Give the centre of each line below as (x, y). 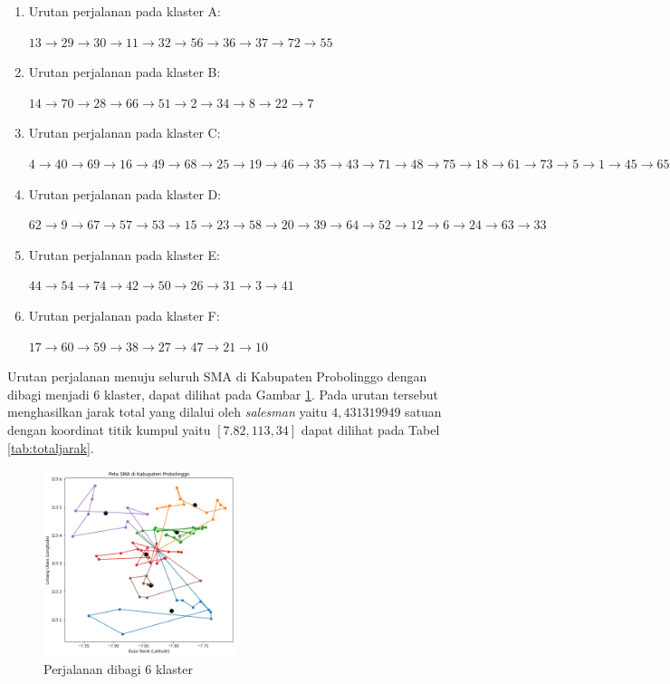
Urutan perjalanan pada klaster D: (125, 193)
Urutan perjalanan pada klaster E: (124, 254)
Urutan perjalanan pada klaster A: (124, 11)
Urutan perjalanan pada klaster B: (124, 72)
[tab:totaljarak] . (51, 447)
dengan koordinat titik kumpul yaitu (109, 429)
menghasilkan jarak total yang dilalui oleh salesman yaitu (167, 412)
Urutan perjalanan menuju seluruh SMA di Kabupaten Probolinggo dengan (217, 376)
